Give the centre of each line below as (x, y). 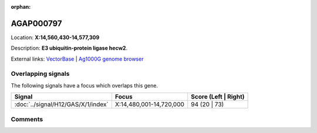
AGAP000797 (36, 23)
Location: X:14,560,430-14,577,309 (55, 37)
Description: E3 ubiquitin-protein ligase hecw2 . (69, 48)
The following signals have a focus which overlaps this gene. (85, 85)
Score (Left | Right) (218, 97)
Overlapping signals (40, 74)
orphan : (21, 7)
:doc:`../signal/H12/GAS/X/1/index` (61, 104)
